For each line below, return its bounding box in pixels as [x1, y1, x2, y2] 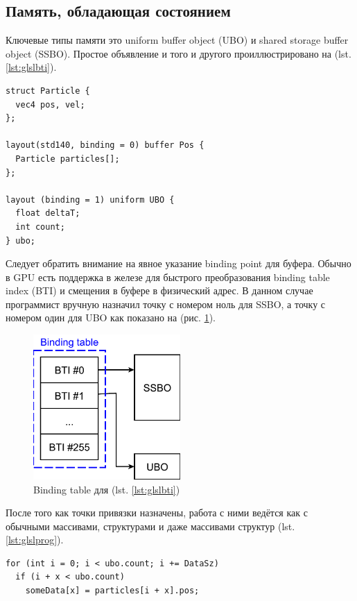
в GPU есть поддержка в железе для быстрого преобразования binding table [6, 269, 330, 284]
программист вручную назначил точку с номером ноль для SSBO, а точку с [6, 296, 326, 311]
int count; [15, 221, 65, 232]
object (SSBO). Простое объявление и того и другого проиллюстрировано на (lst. [6, 46, 351, 60]
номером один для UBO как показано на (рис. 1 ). [6, 310, 216, 325]
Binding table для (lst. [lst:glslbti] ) [33, 482, 180, 496]
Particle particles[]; [15, 153, 120, 164]
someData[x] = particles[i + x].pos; [25, 586, 200, 596]
